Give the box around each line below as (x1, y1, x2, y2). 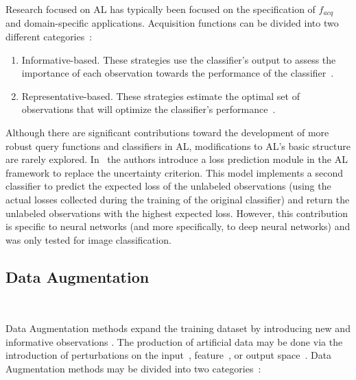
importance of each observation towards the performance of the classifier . (21, 66, 334, 80)
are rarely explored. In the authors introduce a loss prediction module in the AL (5, 152, 348, 166)
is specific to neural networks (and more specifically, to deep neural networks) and (5, 219, 351, 233)
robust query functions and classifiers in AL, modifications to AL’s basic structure (5, 138, 351, 153)
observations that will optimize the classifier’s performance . (21, 102, 276, 116)
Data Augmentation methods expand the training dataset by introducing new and (5, 321, 351, 335)
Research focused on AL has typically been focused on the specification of (5, 2, 316, 16)
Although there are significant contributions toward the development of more (5, 125, 329, 140)
